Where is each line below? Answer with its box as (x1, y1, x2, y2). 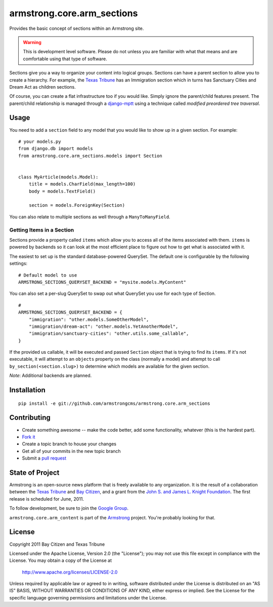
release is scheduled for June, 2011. (9, 496, 84, 502)
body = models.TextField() (28, 188, 96, 194)
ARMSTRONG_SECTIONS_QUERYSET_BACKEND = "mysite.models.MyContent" (18, 279, 187, 285)
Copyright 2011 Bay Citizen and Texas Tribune (9, 541, 105, 547)
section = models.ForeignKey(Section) (28, 203, 125, 208)
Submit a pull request (22, 455, 67, 461)
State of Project (9, 468, 60, 477)
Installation (9, 386, 45, 395)
